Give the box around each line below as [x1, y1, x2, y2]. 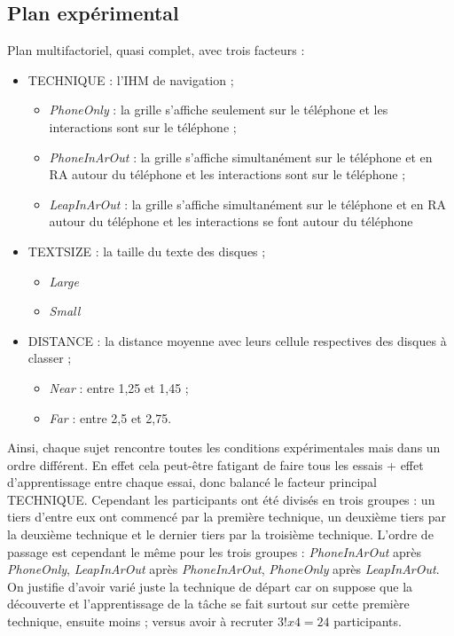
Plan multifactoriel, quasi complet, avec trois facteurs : [7, 41, 305, 59]
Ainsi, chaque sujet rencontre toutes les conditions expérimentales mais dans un [7, 438, 441, 457]
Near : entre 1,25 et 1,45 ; [49, 378, 189, 397]
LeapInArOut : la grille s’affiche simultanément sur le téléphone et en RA [49, 194, 447, 213]
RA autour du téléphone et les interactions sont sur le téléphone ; [49, 165, 406, 184]
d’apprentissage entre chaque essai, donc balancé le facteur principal [7, 473, 377, 491]
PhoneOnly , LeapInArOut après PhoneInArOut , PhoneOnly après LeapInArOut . [7, 560, 440, 578]
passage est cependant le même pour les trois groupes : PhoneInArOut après [7, 542, 421, 561]
